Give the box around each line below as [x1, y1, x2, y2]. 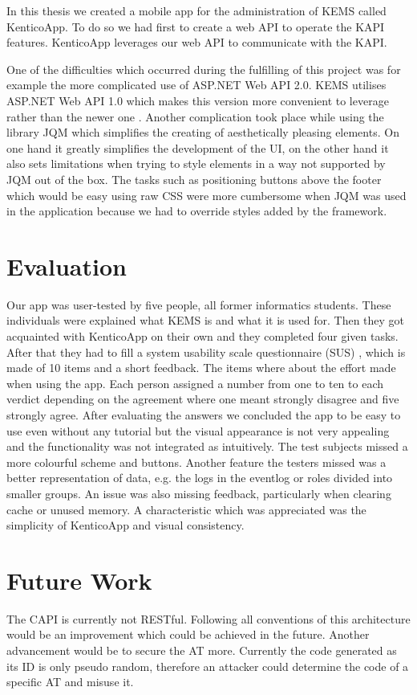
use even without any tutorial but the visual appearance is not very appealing [6, 422, 390, 439]
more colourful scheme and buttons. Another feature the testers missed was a [6, 453, 387, 470]
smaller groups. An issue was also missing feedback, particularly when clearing [6, 484, 391, 501]
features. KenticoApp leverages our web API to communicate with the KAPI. [6, 34, 387, 51]
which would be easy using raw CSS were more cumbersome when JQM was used [6, 186, 407, 203]
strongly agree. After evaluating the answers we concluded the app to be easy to [6, 407, 401, 423]
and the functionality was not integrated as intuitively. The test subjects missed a [6, 438, 408, 455]
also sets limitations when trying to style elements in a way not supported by [6, 155, 386, 172]
